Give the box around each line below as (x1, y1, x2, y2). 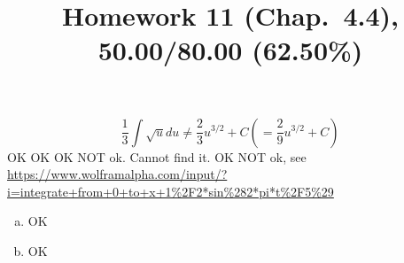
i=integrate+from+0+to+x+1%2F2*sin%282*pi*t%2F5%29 (7, 182, 334, 200)
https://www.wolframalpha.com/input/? (7, 165, 228, 183)
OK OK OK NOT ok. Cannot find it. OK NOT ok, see (7, 147, 307, 166)
